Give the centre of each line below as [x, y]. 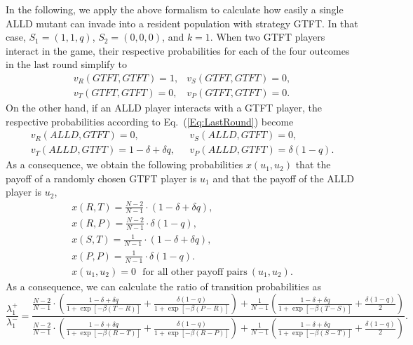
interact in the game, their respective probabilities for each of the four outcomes [178, 50]
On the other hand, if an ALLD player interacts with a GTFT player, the [164, 108]
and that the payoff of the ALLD [284, 178]
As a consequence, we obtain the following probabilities [124, 164]
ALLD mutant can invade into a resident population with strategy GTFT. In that [182, 23]
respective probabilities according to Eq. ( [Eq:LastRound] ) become [150, 121]
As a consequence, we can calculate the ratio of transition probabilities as [164, 286]
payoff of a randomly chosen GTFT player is [101, 178]
